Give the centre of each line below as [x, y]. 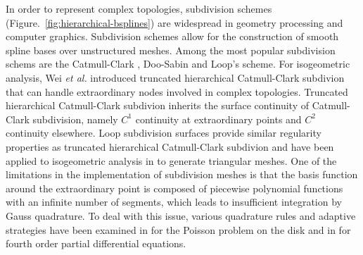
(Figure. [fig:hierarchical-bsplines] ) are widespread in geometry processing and [174, 22]
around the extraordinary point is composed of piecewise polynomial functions [174, 188]
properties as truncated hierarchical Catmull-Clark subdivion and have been [170, 146]
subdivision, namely [75, 119]
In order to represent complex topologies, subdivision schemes [139, 8]
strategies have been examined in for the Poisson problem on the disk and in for [178, 229]
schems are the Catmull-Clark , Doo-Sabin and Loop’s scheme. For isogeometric [178, 64]
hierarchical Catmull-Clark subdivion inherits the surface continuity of [157, 105]
